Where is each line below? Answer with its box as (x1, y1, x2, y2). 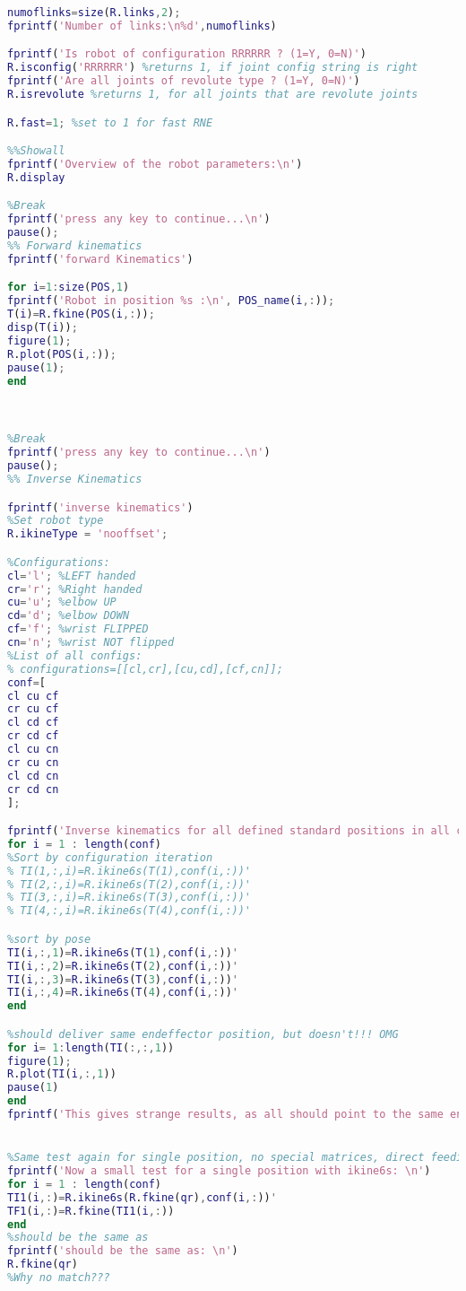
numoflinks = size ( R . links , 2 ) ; (7, 6, 181, 19)
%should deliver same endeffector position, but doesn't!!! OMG (7, 1027, 399, 1041)
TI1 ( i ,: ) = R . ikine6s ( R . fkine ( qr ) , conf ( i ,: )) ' (7, 1191, 277, 1204)
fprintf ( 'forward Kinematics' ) (7, 252, 194, 266)
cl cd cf (7, 716, 59, 729)
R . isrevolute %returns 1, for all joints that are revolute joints (7, 88, 419, 101)
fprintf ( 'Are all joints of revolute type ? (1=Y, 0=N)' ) (7, 74, 360, 88)
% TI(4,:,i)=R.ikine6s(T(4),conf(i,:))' (7, 904, 252, 918)
